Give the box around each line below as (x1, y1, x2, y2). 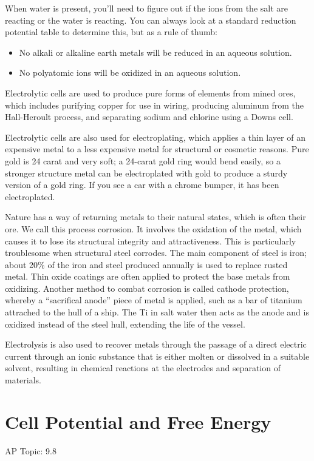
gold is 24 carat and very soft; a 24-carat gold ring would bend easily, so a (5, 154, 281, 167)
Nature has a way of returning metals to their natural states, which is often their (5, 210, 306, 223)
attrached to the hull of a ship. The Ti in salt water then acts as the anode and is (5, 306, 309, 318)
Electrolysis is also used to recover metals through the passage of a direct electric (5, 338, 307, 351)
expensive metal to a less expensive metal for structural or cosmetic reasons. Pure (5, 143, 309, 155)
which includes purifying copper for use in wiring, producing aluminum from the (5, 98, 304, 111)
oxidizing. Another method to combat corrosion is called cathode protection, (5, 281, 289, 294)
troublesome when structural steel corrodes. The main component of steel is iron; (5, 246, 307, 259)
